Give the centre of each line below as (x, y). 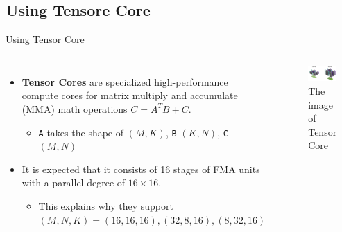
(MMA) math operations (75, 108)
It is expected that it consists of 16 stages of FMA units (141, 169)
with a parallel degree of (74, 182)
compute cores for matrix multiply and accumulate (130, 95)
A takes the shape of (81, 132)
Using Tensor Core (45, 39)
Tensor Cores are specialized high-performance (125, 81)
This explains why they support (106, 206)
